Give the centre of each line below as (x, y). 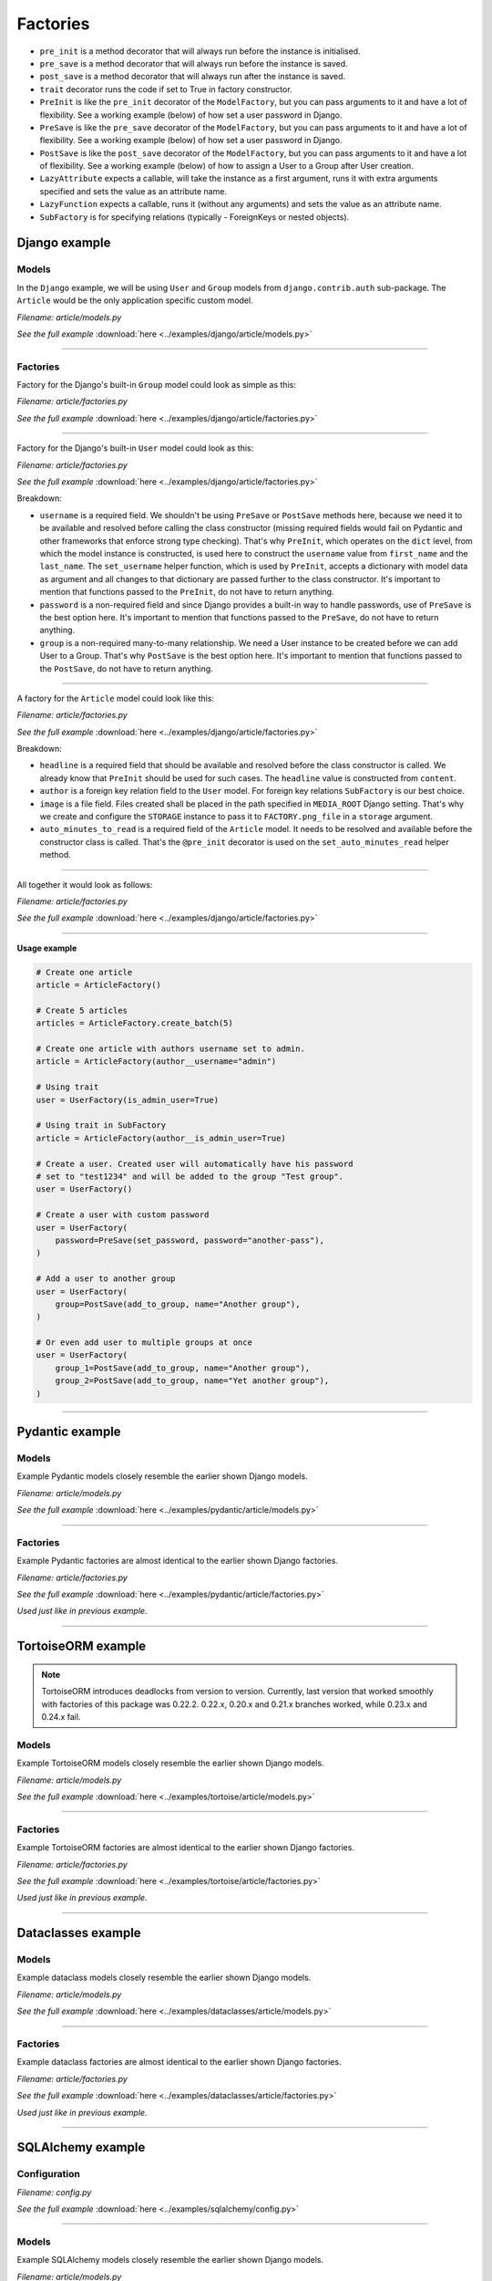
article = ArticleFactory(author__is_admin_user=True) (161, 1138)
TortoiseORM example (82, 1646)
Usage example (47, 948)
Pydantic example (69, 1432)
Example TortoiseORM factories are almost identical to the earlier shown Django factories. (186, 1848)
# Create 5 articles (82, 1010)
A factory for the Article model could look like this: (115, 698)
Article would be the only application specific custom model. (135, 300)
